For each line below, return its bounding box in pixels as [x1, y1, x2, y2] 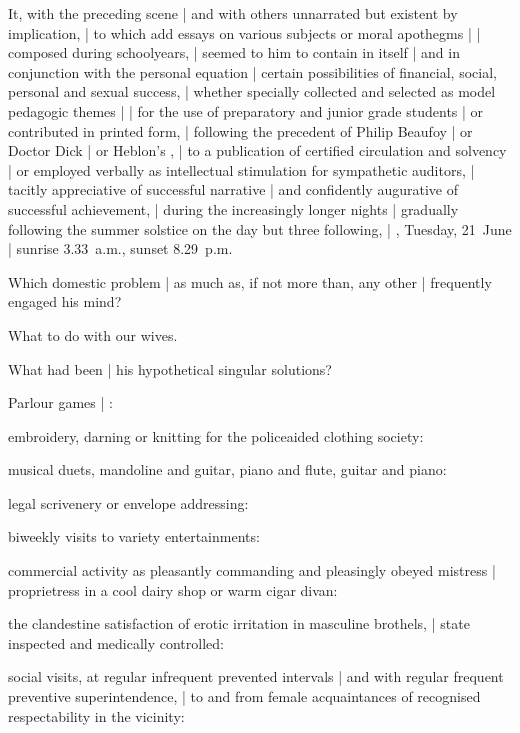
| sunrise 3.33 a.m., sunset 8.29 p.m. [8, 238, 233, 259]
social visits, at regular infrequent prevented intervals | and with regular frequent [8, 666, 504, 687]
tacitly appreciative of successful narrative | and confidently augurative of [8, 179, 458, 200]
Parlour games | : [8, 392, 113, 413]
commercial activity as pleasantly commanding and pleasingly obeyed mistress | [8, 560, 496, 581]
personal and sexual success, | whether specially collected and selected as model [8, 81, 496, 102]
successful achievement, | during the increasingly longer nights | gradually [8, 198, 459, 219]
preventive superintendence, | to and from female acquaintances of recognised [8, 686, 481, 707]
